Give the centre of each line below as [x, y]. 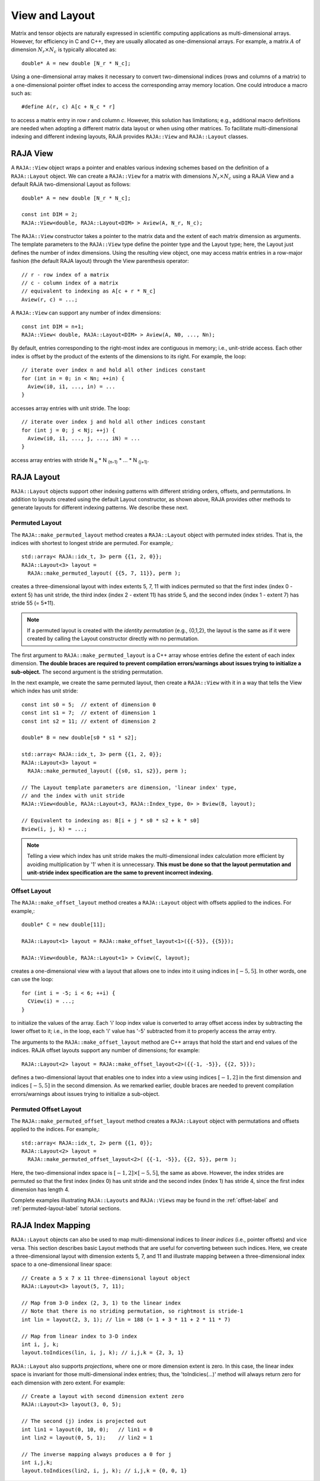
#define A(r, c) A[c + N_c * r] [68, 107]
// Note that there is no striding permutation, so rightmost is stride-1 [132, 1311]
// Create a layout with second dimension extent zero [103, 1396]
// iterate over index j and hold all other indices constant [114, 422]
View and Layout [53, 15]
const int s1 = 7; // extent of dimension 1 [89, 713]
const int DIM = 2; [50, 214]
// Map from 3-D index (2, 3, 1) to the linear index [101, 1303]
